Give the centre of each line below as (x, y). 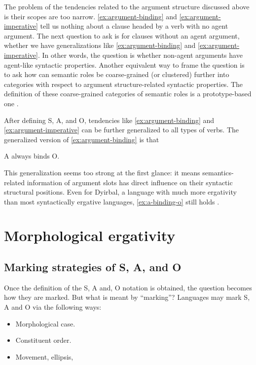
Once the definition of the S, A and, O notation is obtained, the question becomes (128, 287)
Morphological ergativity (90, 235)
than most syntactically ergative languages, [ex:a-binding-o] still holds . (112, 201)
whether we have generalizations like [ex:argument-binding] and (100, 45)
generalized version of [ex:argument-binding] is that (82, 139)
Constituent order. (43, 340)
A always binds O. (32, 156)
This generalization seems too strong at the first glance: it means (102, 172)
